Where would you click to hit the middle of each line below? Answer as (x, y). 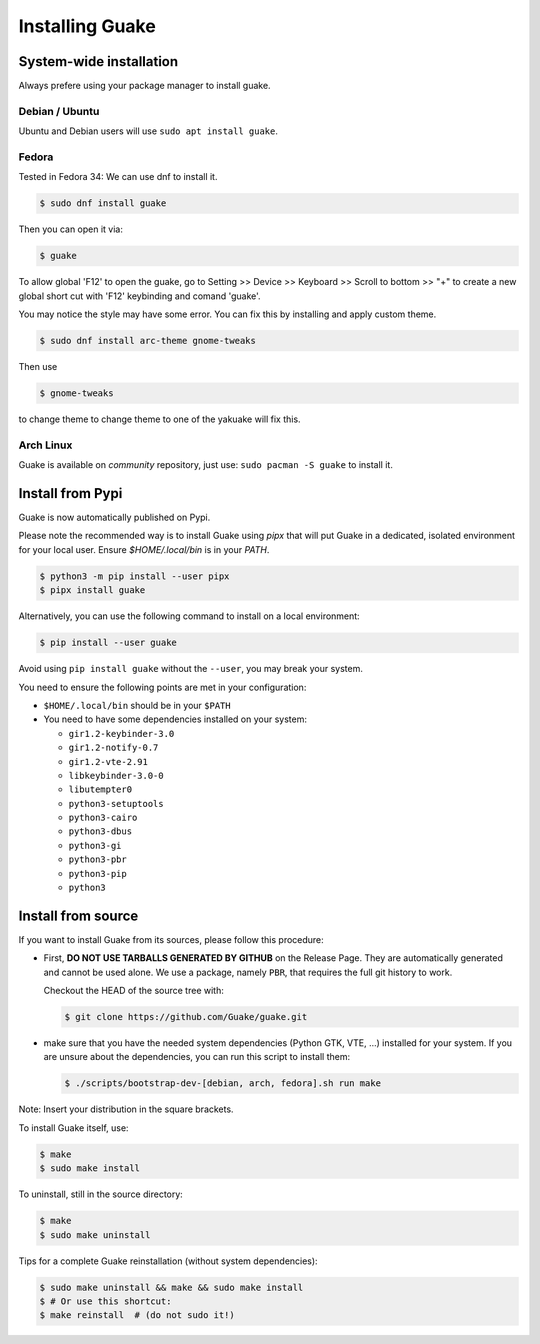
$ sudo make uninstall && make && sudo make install (171, 1287)
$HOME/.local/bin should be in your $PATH (137, 705)
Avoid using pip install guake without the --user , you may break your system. (191, 669)
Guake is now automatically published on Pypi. (114, 517)
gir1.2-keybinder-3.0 (121, 733)
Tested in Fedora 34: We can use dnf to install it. (118, 177)
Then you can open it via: (71, 229)
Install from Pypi (70, 493)
